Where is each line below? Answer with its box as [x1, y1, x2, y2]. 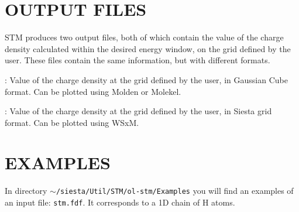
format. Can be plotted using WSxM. [5, 116, 139, 128]
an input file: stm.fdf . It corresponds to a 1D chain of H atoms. [5, 196, 235, 208]
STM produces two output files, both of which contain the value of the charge [5, 31, 284, 43]
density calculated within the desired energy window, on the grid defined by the [5, 42, 291, 54]
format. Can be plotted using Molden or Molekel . [5, 85, 181, 97]
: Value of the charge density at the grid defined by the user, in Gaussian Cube [5, 73, 288, 86]
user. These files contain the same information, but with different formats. [5, 54, 270, 66]
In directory [5, 184, 47, 197]
